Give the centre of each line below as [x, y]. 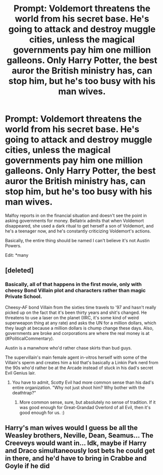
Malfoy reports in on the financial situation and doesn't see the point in [76, 215]
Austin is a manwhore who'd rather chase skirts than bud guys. [69, 348]
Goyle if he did [27, 466]
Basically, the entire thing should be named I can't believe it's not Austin [77, 240]
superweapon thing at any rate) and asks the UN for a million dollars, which [81, 323]
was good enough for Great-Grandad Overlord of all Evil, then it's [85, 407]
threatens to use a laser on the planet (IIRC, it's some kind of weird [72, 317]
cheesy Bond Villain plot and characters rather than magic [75, 290]
